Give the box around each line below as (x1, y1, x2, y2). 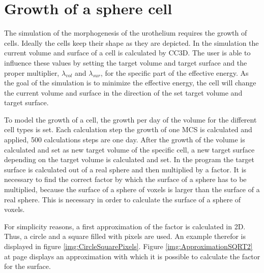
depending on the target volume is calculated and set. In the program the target (4, 154, 254, 165)
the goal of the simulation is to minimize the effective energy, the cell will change (4, 77, 256, 88)
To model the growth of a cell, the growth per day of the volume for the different (4, 114, 257, 125)
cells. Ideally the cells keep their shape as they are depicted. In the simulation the (4, 37, 259, 48)
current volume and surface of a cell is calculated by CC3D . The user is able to (4, 47, 251, 58)
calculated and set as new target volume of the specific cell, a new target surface (4, 144, 255, 155)
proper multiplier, (4, 67, 60, 78)
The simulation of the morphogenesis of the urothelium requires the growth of (4, 27, 247, 38)
